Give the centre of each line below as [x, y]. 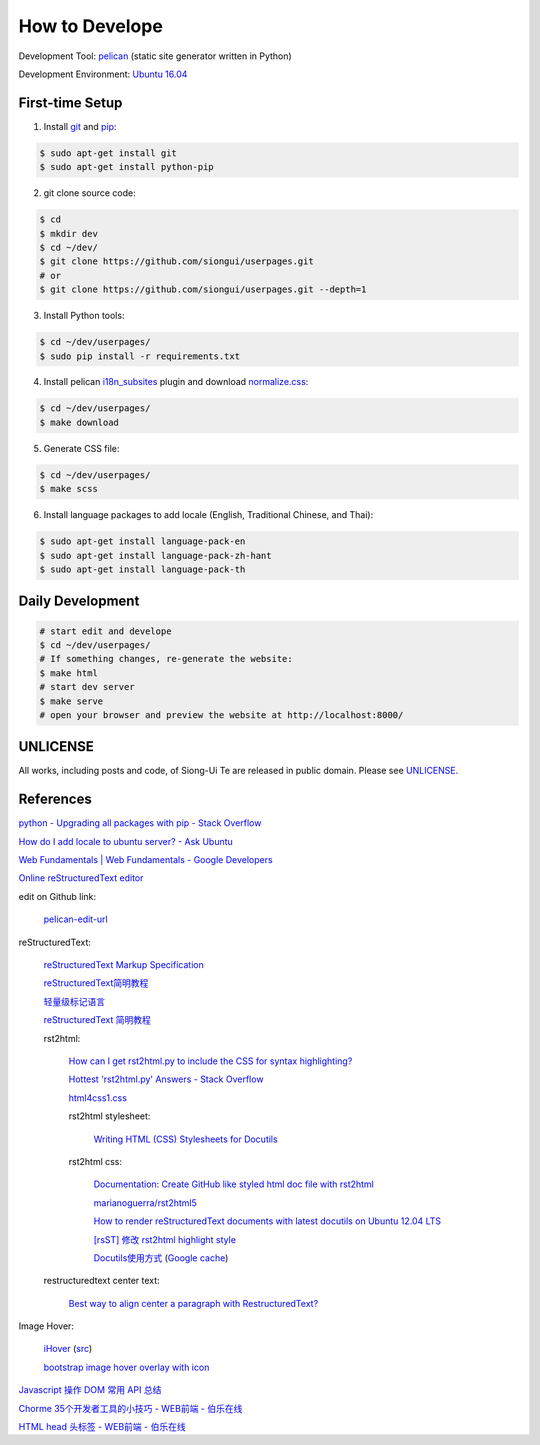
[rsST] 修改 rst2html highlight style [165, 1239]
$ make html [69, 673]
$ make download [79, 422]
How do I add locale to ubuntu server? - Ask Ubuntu [126, 841]
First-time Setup [70, 102]
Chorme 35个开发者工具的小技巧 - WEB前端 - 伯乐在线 [130, 1408]
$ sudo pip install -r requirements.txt [139, 356]
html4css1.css [97, 1097]
